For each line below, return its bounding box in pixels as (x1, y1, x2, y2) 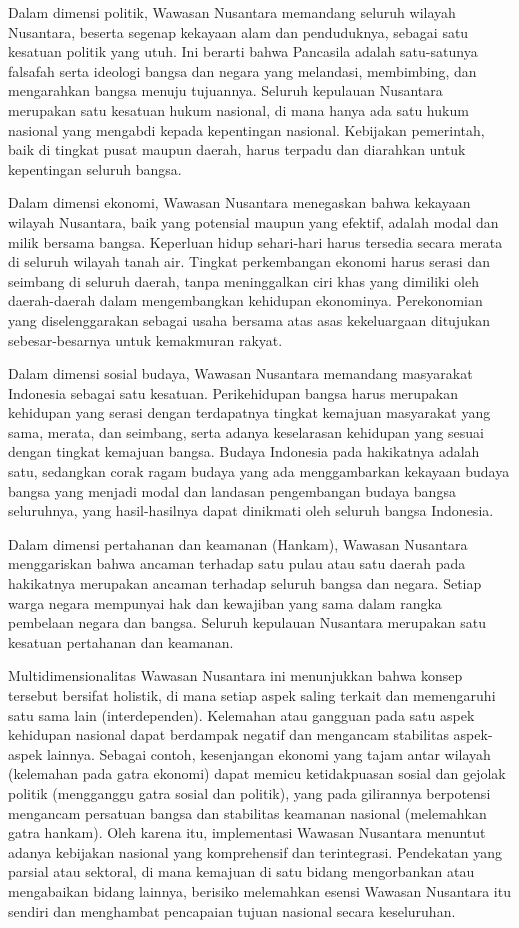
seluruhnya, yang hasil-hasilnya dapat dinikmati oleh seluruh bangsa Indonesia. (8, 500, 494, 521)
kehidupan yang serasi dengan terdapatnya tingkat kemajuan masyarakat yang (8, 402, 491, 423)
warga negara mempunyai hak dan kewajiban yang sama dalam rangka (8, 592, 442, 613)
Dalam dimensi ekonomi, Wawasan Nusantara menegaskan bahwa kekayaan (8, 192, 471, 213)
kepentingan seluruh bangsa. (8, 158, 182, 179)
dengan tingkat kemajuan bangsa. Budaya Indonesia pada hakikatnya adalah (8, 441, 480, 462)
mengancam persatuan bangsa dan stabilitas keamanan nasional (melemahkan (8, 802, 487, 823)
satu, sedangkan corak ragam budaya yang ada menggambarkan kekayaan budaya (8, 461, 510, 482)
